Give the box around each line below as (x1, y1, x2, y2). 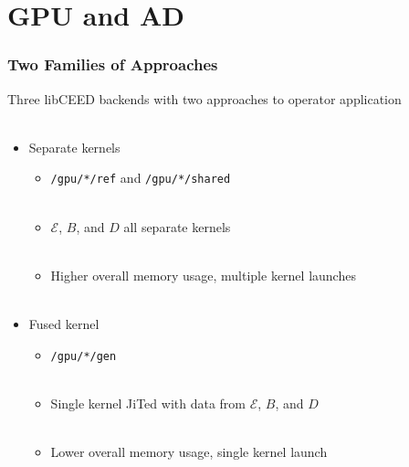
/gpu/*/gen (50, 349, 117, 363)
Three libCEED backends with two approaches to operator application (7, 89, 402, 108)
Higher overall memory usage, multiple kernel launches (50, 265, 356, 284)
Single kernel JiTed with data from (50, 393, 246, 412)
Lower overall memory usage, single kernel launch (50, 442, 328, 462)
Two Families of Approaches (7, 53, 218, 76)
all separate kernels (123, 217, 231, 236)
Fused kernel (28, 314, 100, 333)
